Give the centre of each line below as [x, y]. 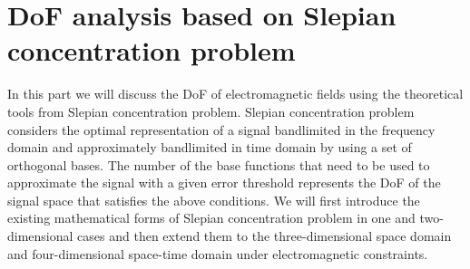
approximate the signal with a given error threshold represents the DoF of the [224, 183]
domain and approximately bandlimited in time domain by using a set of [210, 147]
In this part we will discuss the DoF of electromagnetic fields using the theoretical [235, 94]
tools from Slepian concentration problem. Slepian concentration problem [211, 111]
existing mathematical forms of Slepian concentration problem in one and [211, 218]
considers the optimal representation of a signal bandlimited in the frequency [221, 129]
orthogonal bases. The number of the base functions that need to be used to [219, 164]
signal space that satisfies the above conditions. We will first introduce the [214, 200]
